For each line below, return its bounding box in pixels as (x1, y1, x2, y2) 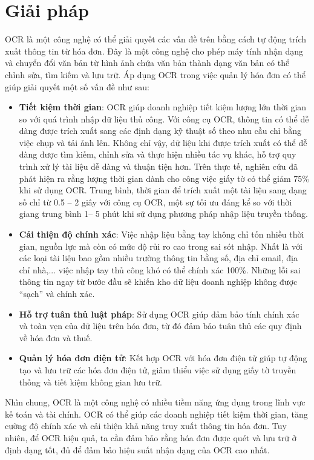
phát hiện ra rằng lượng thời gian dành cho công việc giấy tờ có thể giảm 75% (19, 172, 309, 184)
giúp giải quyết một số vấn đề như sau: (5, 80, 149, 93)
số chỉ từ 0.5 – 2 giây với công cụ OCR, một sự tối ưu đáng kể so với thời (19, 195, 292, 208)
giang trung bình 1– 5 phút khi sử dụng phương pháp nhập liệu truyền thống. (19, 207, 308, 220)
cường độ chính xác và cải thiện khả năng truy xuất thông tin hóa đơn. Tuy (5, 419, 287, 432)
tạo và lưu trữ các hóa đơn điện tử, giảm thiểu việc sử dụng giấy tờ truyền (19, 363, 296, 376)
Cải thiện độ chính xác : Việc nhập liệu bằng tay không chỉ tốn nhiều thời (19, 228, 304, 241)
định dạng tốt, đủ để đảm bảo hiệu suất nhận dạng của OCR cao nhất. (5, 443, 270, 456)
